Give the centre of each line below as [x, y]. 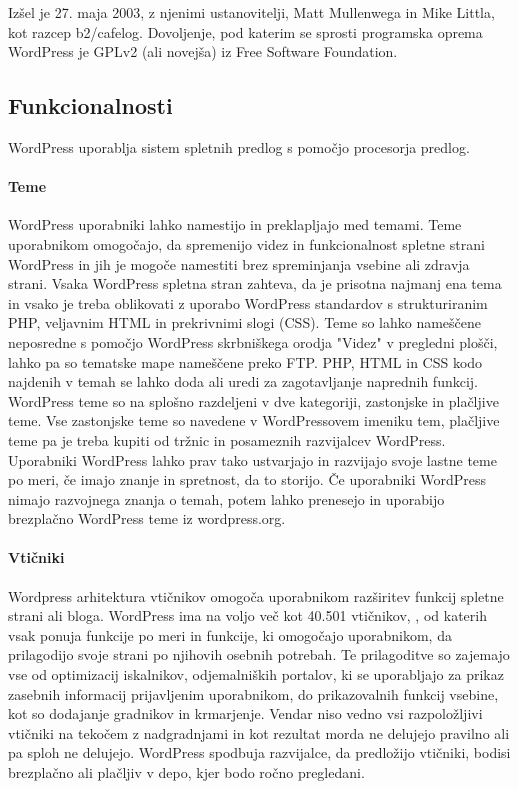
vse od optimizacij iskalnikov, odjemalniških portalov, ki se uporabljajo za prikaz [256, 674]
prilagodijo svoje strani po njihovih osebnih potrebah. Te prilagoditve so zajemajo [259, 654]
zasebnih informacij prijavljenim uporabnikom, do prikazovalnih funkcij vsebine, [253, 693]
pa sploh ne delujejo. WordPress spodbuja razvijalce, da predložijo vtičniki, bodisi [259, 752]
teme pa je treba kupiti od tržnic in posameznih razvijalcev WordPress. [227, 439]
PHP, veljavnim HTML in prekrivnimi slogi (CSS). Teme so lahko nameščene [245, 322]
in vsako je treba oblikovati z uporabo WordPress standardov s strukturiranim [248, 302]
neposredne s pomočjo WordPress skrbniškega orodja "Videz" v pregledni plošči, [253, 341]
